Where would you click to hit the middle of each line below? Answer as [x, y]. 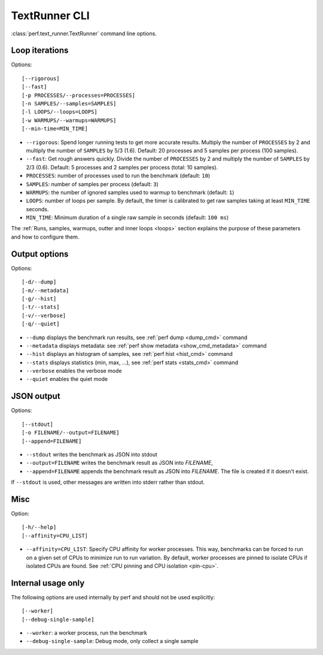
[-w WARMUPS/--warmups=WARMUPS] [69, 120]
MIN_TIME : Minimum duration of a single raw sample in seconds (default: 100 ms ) [127, 218]
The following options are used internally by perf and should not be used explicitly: [113, 597]
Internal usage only [48, 583]
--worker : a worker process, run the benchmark [87, 633]
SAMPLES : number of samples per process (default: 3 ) [92, 184]
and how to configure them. [45, 237]
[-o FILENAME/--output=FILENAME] [71, 433]
